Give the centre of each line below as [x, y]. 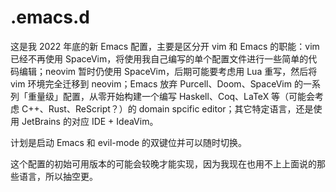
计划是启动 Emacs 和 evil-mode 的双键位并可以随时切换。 [129, 142]
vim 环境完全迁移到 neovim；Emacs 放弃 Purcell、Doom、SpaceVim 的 [156, 83]
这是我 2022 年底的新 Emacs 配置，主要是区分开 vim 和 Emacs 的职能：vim [165, 46]
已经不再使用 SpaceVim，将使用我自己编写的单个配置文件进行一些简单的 [159, 58]
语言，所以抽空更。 [58, 176]
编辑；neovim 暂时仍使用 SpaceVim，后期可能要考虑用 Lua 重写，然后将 [168, 71]
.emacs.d [50, 17]
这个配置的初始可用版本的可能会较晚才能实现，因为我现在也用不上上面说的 [163, 163]
